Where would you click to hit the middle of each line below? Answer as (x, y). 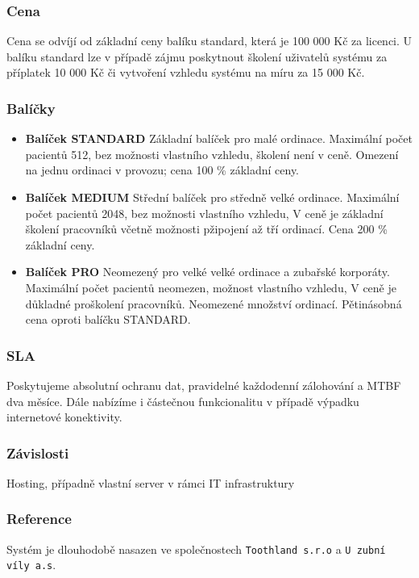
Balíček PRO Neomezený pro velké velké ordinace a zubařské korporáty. (207, 272)
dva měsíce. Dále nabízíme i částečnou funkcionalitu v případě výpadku (183, 401)
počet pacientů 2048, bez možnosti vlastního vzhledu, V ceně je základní (204, 213)
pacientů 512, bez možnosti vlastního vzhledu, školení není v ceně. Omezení (212, 154)
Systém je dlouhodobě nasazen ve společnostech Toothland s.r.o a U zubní (196, 549)
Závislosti (38, 452)
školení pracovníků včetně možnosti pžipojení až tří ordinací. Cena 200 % (206, 229)
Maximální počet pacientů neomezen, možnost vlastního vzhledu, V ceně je (211, 287)
